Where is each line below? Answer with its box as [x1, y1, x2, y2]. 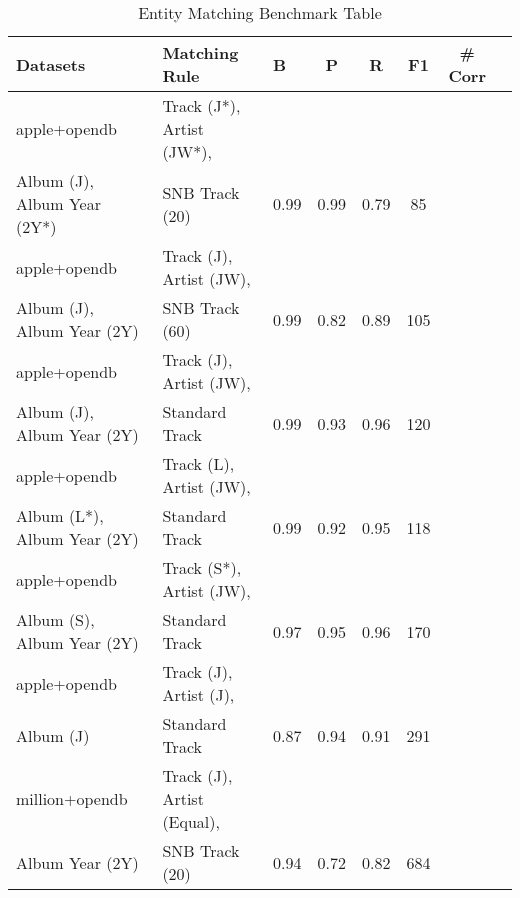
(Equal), [162, 810, 220, 833]
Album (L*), [16, 504, 104, 527]
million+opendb [16, 787, 128, 810]
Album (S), [16, 608, 95, 631]
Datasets [16, 52, 86, 76]
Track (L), [162, 452, 235, 475]
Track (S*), [162, 556, 242, 579]
